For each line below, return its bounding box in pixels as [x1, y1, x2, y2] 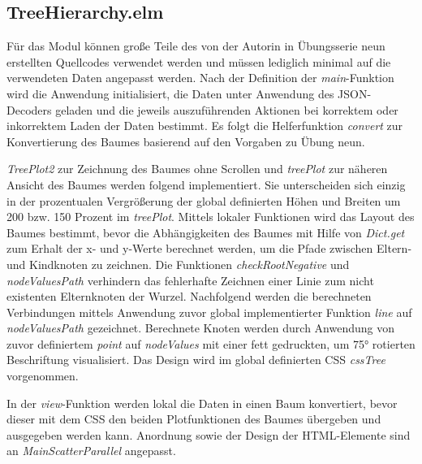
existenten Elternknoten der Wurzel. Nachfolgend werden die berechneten [6, 288, 372, 305]
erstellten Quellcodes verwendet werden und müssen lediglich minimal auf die [6, 53, 391, 70]
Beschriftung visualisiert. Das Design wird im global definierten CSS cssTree [6, 351, 385, 368]
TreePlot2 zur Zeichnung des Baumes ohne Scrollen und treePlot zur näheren [6, 160, 388, 177]
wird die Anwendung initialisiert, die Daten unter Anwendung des [6, 85, 334, 102]
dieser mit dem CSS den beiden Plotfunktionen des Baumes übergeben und [6, 410, 381, 427]
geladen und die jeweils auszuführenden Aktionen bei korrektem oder [55, 101, 398, 118]
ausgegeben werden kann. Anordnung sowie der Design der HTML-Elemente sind [6, 426, 411, 443]
